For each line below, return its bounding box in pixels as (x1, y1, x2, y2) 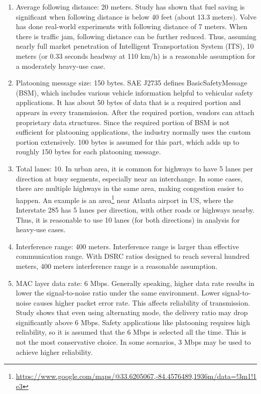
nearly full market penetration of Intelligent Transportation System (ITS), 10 (16, 41, 254, 51)
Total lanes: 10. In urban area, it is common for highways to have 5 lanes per (16, 163, 253, 173)
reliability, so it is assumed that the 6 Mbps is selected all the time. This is (16, 327, 246, 337)
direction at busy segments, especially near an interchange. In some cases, (16, 173, 243, 183)
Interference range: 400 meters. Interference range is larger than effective (16, 241, 239, 251)
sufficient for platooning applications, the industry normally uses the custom (16, 127, 251, 137)
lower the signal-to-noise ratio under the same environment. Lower (16, 287, 220, 298)
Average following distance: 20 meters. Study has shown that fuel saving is (16, 2, 245, 12)
